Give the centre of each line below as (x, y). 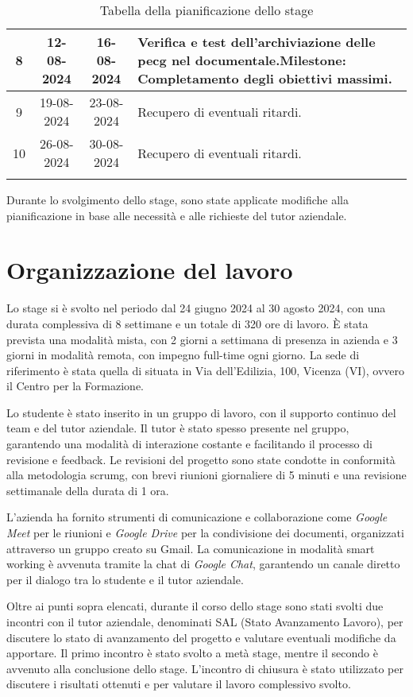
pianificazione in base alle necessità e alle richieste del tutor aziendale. (177, 215)
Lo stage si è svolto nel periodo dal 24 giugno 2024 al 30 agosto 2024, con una (196, 308)
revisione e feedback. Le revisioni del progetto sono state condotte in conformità (201, 459)
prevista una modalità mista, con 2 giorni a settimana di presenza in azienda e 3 (202, 339)
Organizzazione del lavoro (150, 270)
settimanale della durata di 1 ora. (88, 490)
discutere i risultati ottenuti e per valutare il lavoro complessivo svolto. (179, 684)
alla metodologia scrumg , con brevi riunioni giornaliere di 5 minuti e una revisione (206, 475)
